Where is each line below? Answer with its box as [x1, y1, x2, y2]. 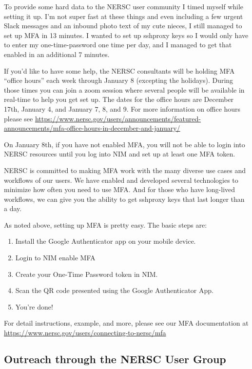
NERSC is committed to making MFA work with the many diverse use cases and [4, 165, 246, 175]
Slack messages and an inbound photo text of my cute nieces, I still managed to [4, 20, 242, 31]
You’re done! [15, 301, 53, 311]
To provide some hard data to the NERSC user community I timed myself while [4, 1, 244, 11]
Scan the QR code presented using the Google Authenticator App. [15, 285, 213, 295]
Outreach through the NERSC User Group [4, 351, 226, 367]
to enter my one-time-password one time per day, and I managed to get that [4, 39, 232, 50]
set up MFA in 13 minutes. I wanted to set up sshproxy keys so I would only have [4, 30, 249, 40]
